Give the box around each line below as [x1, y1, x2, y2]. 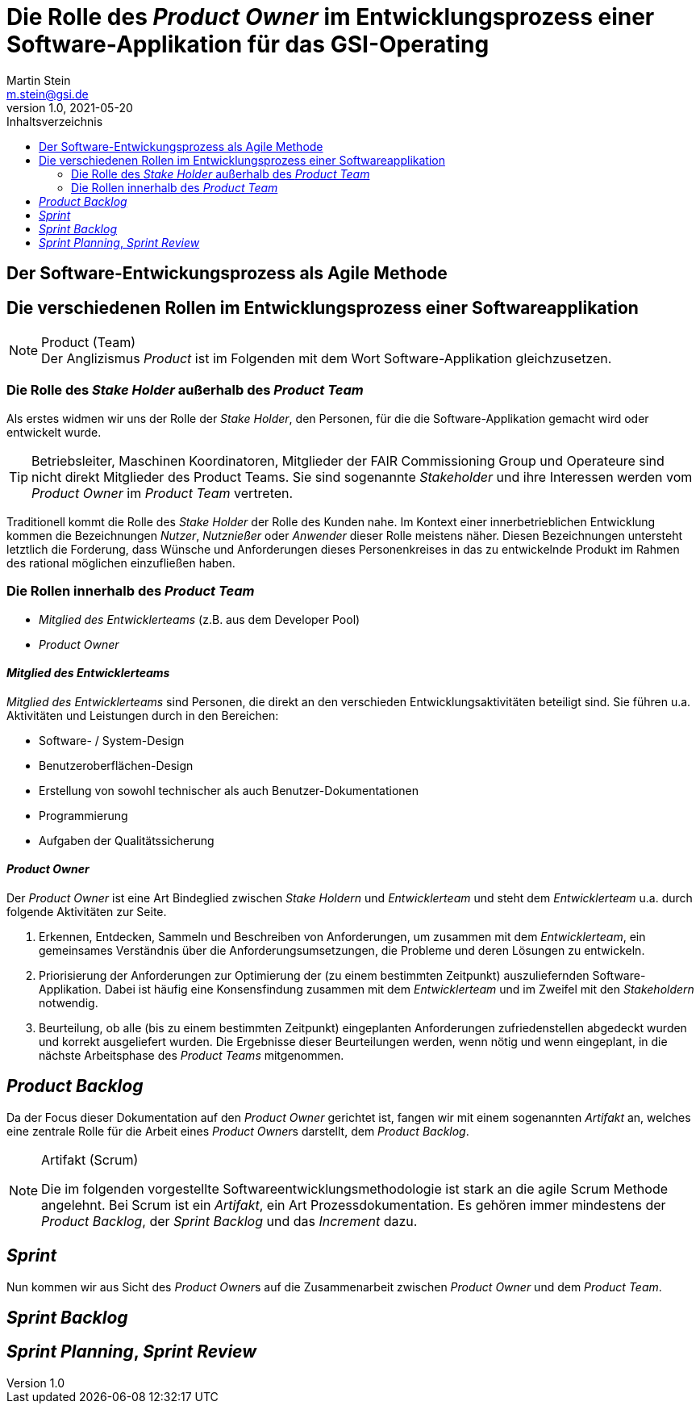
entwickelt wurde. [6, 425, 102, 439]
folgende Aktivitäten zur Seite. [6, 904, 167, 918]
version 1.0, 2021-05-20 [6, 100, 133, 115]
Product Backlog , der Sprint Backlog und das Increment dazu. [41, 1212, 418, 1229]
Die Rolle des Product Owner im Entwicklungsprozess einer [6, 3, 655, 31]
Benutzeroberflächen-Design [39, 758, 194, 772]
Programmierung [39, 808, 128, 822]
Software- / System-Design [39, 733, 185, 747]
